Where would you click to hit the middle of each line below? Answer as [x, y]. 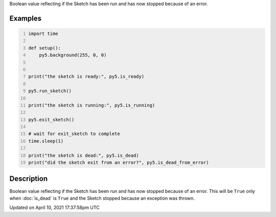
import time [43, 34]
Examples [26, 18]
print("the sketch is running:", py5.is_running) [92, 105]
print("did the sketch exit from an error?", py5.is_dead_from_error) [119, 163]
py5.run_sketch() [50, 91]
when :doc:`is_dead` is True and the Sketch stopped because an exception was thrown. [102, 198]
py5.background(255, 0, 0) [73, 55]
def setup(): [45, 48]
